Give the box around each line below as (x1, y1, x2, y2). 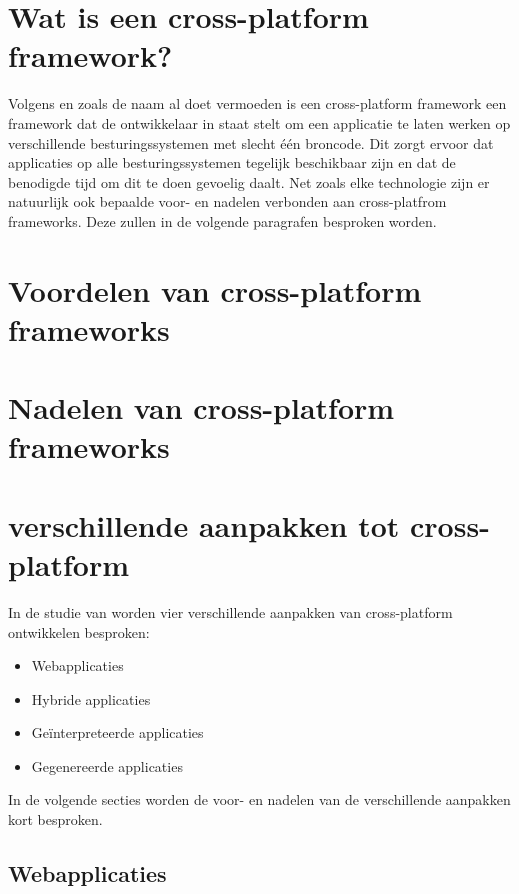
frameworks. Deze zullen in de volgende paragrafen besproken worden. (8, 210, 437, 231)
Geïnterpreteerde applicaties (31, 722, 204, 743)
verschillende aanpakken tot (8, 504, 400, 545)
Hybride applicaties (31, 688, 151, 709)
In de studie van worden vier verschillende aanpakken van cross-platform (8, 601, 453, 622)
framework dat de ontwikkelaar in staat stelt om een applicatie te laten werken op (8, 112, 511, 133)
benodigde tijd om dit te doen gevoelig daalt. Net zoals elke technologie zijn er (8, 171, 490, 192)
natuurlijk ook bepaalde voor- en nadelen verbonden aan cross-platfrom (8, 191, 447, 212)
